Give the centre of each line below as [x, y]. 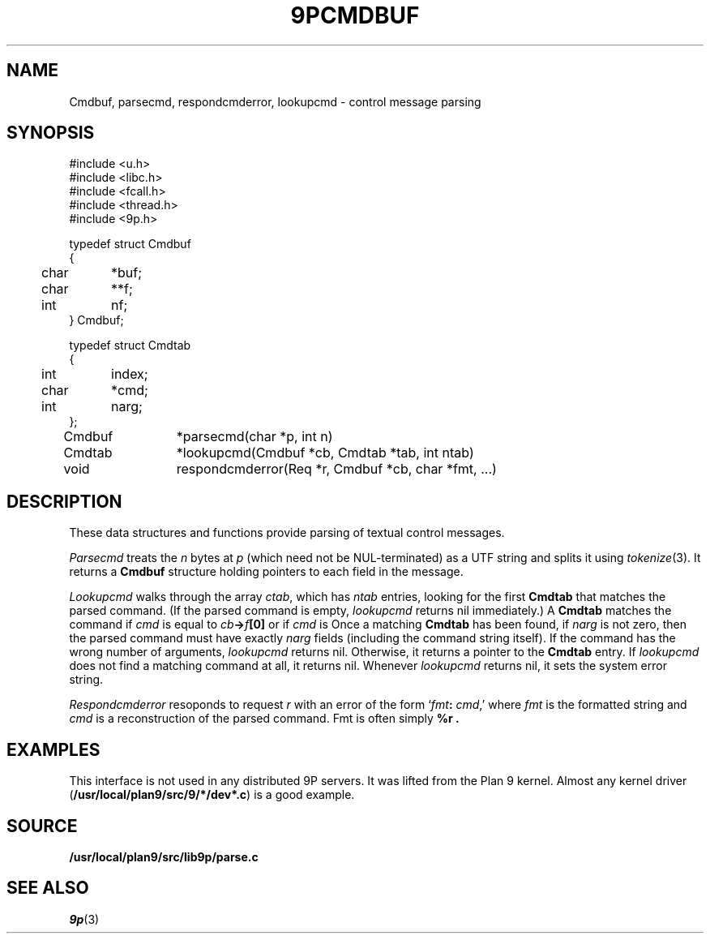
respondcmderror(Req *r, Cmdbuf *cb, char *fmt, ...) [336, 469]
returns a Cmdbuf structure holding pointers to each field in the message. [266, 572]
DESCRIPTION [64, 501]
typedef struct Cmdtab [130, 346]
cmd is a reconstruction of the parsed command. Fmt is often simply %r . [264, 719]
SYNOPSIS [51, 133]
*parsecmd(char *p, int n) [254, 437]
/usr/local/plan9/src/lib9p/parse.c [164, 856]
